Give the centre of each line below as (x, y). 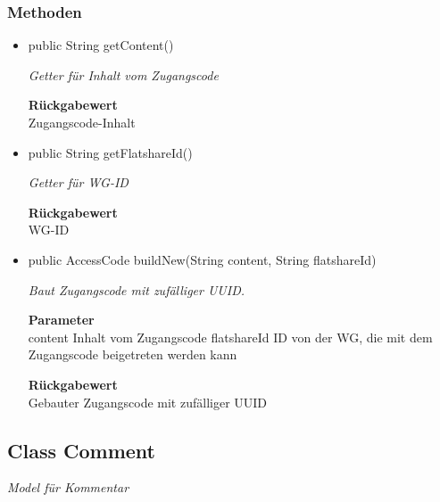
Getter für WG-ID (78, 182)
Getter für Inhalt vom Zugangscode (123, 74)
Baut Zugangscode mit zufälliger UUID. (137, 289)
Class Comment (81, 450)
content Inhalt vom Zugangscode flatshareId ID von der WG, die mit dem (230, 337)
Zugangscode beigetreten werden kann (133, 354)
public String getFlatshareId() (110, 152)
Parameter (61, 320)
